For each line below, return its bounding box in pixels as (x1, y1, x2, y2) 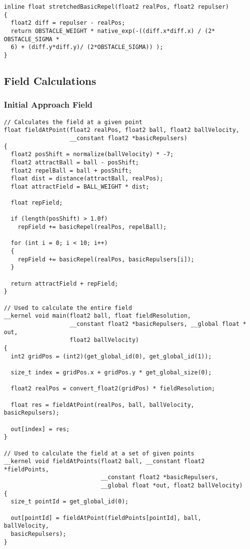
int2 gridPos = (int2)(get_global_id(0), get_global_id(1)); (11, 353, 212, 360)
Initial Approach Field (4, 98, 93, 111)
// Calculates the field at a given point (4, 118, 143, 126)
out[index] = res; (11, 425, 70, 433)
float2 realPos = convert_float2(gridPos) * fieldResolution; (11, 385, 215, 392)
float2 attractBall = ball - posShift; (11, 159, 139, 166)
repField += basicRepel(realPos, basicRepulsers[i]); (17, 256, 194, 263)
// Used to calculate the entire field (4, 304, 132, 311)
